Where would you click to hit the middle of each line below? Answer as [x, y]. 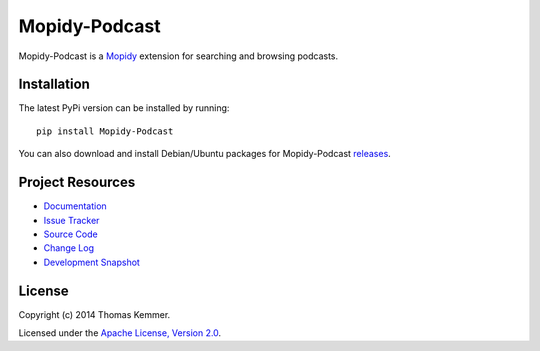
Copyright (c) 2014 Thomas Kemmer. [94, 314]
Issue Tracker [71, 220]
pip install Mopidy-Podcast [105, 131]
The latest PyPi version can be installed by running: [124, 108]
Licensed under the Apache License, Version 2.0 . [120, 333]
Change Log [69, 248]
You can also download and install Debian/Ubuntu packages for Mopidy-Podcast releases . [205, 154]
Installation [54, 84]
